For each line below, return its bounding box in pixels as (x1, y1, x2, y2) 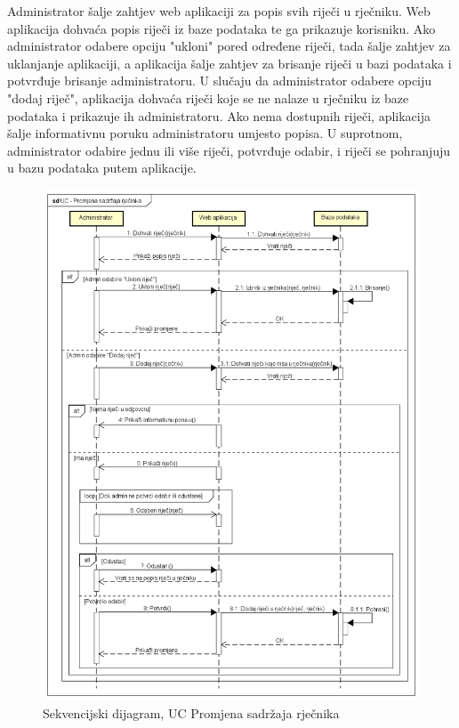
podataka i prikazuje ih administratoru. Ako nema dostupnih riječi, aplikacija (7, 106, 431, 125)
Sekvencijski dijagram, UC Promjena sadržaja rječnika (43, 703, 340, 722)
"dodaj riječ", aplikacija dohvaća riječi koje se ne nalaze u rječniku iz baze (7, 88, 409, 107)
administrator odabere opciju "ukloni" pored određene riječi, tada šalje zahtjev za (7, 36, 451, 55)
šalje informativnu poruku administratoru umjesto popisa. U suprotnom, (7, 124, 403, 142)
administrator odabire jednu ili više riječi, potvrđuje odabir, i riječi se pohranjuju (7, 141, 451, 159)
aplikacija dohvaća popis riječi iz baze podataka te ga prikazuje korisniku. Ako (7, 19, 436, 37)
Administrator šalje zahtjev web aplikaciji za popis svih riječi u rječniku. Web (7, 2, 431, 20)
